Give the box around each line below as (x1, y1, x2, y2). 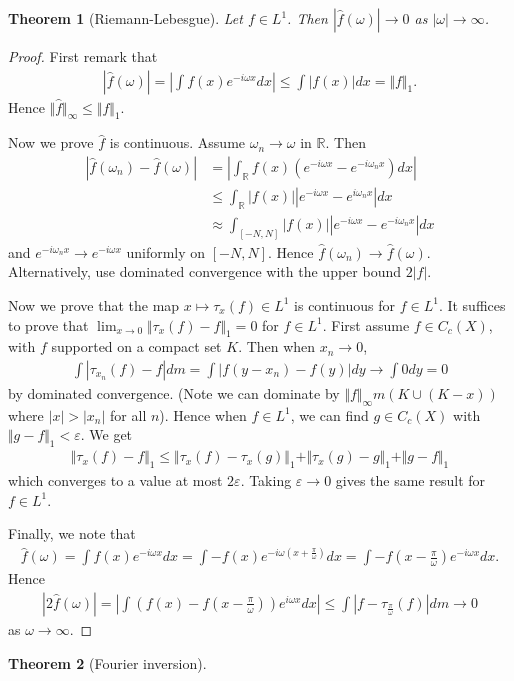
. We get (80, 424, 133, 445)
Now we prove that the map (8, 294, 180, 315)
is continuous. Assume (109, 132, 246, 153)
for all (110, 404, 147, 425)
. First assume (322, 314, 410, 335)
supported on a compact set (51, 336, 222, 357)
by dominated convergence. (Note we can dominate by (8, 382, 340, 403)
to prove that (8, 314, 89, 335)
